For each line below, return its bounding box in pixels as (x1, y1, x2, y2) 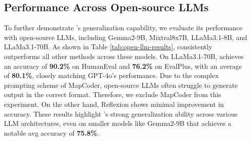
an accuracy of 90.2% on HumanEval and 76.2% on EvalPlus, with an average (4, 60, 242, 71)
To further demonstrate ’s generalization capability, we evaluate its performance (4, 22, 243, 33)
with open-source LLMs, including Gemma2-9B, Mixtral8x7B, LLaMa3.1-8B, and (4, 32, 248, 42)
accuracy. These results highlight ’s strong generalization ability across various (4, 108, 238, 119)
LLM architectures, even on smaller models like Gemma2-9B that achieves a (4, 118, 232, 128)
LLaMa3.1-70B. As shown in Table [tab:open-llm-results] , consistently (4, 41, 212, 52)
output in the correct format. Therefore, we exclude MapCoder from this (4, 89, 221, 100)
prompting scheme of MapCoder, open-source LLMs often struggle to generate (4, 80, 238, 90)
